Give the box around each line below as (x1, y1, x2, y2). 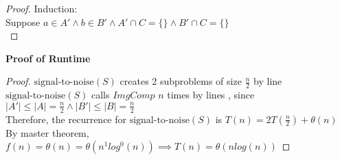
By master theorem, (5, 125, 89, 139)
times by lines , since (167, 88, 255, 102)
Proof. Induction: (5, 1, 78, 15)
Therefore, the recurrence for (5, 111, 127, 126)
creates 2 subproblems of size (120, 74, 242, 88)
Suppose (5, 14, 41, 29)
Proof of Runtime (5, 51, 91, 65)
